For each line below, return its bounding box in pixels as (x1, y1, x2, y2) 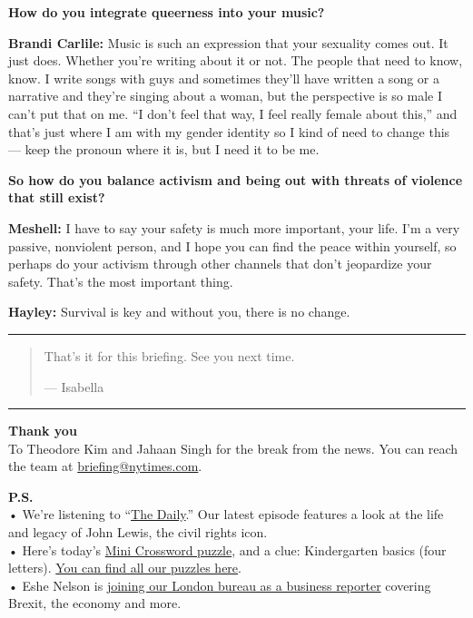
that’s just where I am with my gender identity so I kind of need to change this (8, 122, 450, 141)
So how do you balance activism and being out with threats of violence (8, 170, 463, 189)
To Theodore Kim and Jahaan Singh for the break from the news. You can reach (8, 438, 458, 457)
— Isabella (44, 377, 104, 396)
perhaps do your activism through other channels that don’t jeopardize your (8, 254, 432, 273)
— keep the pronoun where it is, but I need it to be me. (8, 140, 320, 159)
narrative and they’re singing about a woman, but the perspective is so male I (8, 86, 443, 105)
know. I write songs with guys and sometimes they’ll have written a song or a (8, 68, 439, 87)
